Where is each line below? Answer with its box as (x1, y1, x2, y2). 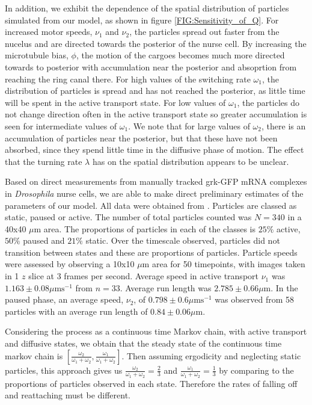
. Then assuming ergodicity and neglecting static (121, 349, 301, 362)
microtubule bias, (5, 49, 69, 61)
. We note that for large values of (128, 119, 250, 132)
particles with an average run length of (5, 305, 148, 317)
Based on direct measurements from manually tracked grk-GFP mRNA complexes (5, 175, 307, 188)
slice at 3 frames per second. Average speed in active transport (28, 270, 258, 282)
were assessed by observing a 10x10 (5, 258, 135, 270)
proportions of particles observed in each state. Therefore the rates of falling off (5, 377, 298, 389)
